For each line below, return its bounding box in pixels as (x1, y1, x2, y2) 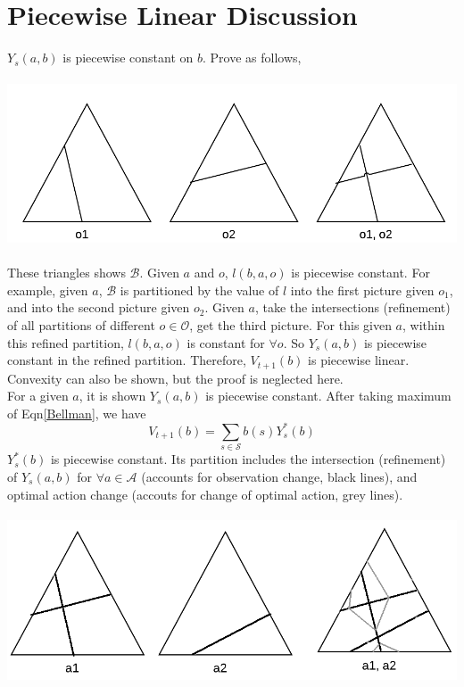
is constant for (186, 333, 265, 352)
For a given (7, 386, 69, 405)
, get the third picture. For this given (189, 316, 392, 335)
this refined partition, (7, 333, 124, 352)
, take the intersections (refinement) (254, 298, 451, 317)
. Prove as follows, (203, 48, 302, 67)
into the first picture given (290, 280, 435, 299)
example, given (7, 280, 88, 299)
